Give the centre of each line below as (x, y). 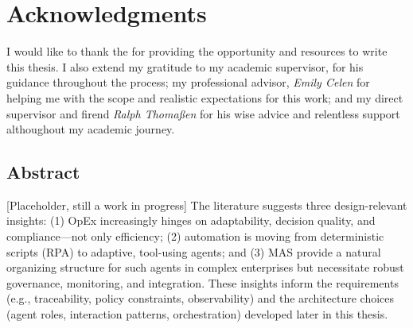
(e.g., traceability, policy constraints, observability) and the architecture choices (201, 298)
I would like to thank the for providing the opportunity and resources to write (197, 51)
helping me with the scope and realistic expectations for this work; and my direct (205, 97)
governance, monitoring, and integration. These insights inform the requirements (203, 282)
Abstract (43, 172)
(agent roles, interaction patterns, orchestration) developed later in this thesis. (197, 314)
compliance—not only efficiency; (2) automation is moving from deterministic (195, 236)
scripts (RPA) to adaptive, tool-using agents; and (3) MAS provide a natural (194, 251)
